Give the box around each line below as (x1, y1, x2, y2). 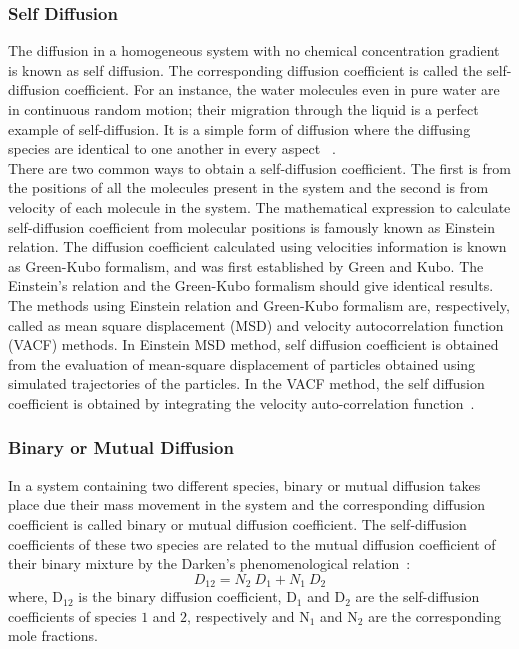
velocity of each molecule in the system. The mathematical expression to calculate (8, 196, 511, 217)
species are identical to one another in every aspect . (8, 138, 336, 159)
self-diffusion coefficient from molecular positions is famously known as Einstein (8, 216, 495, 237)
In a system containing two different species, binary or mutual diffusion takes (8, 474, 481, 495)
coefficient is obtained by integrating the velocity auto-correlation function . (8, 392, 475, 413)
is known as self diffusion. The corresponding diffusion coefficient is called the (8, 59, 483, 80)
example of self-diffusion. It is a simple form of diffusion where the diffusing (8, 118, 471, 139)
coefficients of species (8, 605, 137, 626)
